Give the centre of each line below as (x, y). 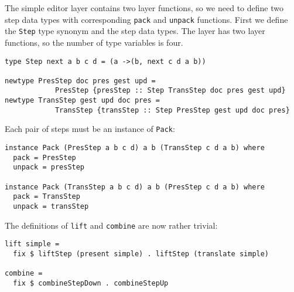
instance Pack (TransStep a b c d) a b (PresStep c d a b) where (135, 187)
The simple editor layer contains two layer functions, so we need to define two (144, 8)
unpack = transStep (51, 207)
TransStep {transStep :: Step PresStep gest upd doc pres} (172, 110)
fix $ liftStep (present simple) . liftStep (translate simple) (141, 254)
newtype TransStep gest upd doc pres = (82, 101)
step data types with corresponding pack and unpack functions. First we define (146, 19)
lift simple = (32, 244)
